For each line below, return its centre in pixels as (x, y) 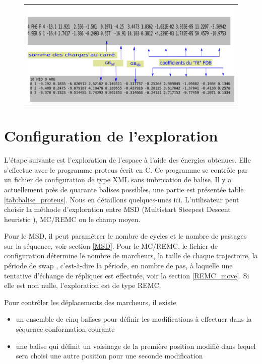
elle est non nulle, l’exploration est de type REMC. (83, 285)
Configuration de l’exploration (111, 136)
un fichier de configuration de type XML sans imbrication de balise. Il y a (118, 179)
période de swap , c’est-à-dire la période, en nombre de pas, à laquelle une (118, 266)
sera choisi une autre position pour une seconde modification (109, 356)
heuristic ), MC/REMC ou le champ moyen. (72, 219)
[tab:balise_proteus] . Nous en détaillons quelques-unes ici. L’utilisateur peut (122, 199)
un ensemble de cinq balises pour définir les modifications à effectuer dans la (134, 319)
